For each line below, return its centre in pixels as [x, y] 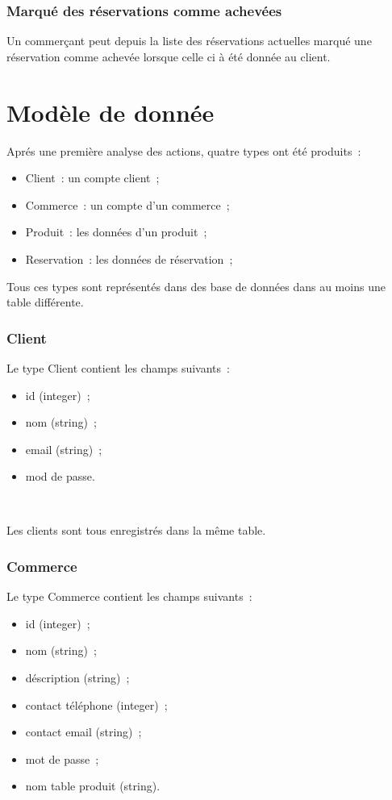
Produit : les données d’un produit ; [116, 232]
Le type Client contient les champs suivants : [118, 367]
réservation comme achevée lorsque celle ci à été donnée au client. [169, 56]
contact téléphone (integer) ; [96, 704]
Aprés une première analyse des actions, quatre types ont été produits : [184, 150]
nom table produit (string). [93, 786]
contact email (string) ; [83, 732]
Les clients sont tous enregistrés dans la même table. [136, 530]
